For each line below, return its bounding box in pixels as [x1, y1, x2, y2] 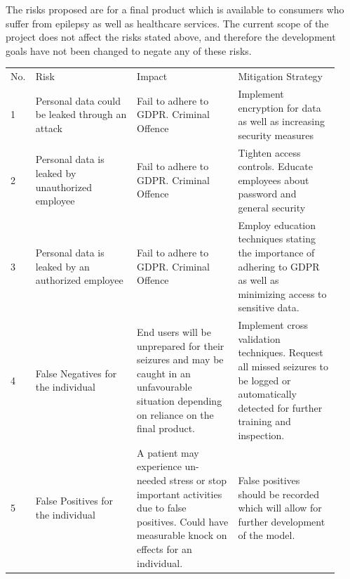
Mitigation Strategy [238, 69, 323, 84]
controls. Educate [238, 159, 313, 174]
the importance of [238, 245, 315, 259]
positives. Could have [137, 514, 229, 528]
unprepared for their [137, 338, 224, 353]
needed [137, 473, 167, 487]
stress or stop [169, 473, 227, 487]
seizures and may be [137, 352, 224, 367]
